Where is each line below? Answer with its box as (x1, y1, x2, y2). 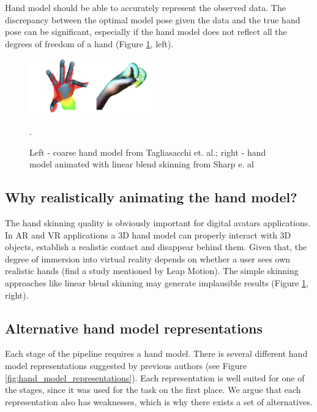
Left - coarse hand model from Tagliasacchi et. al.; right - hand (29, 145, 266, 158)
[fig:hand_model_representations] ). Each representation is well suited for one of (5, 371, 305, 384)
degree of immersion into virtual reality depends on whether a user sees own (5, 252, 291, 265)
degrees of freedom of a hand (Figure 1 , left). (5, 37, 174, 50)
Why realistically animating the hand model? (5, 188, 297, 207)
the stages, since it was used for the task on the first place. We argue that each (5, 383, 301, 396)
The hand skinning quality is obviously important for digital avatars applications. (5, 216, 311, 229)
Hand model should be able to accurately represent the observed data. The (5, 1, 286, 13)
